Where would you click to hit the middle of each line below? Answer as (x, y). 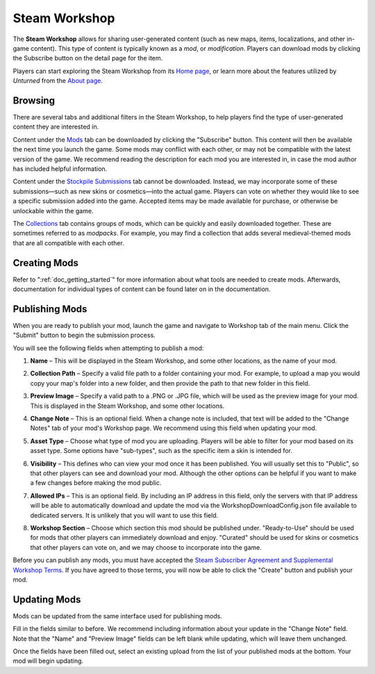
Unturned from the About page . (58, 81)
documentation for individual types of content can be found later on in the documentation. (142, 289)
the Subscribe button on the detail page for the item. (88, 58)
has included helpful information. (60, 168)
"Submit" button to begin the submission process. (84, 335)
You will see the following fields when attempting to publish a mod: (108, 348)
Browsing (34, 100)
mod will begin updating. (48, 661)
